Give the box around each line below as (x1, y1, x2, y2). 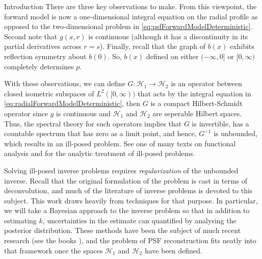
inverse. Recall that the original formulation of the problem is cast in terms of (4, 175, 248, 186)
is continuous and (56, 108, 111, 118)
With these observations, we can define (4, 78, 125, 89)
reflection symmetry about (4, 50, 87, 61)
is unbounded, (214, 128, 257, 139)
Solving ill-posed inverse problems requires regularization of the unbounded (4, 165, 239, 175)
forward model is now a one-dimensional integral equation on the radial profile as (4, 11, 258, 21)
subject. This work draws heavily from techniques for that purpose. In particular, (4, 195, 258, 205)
